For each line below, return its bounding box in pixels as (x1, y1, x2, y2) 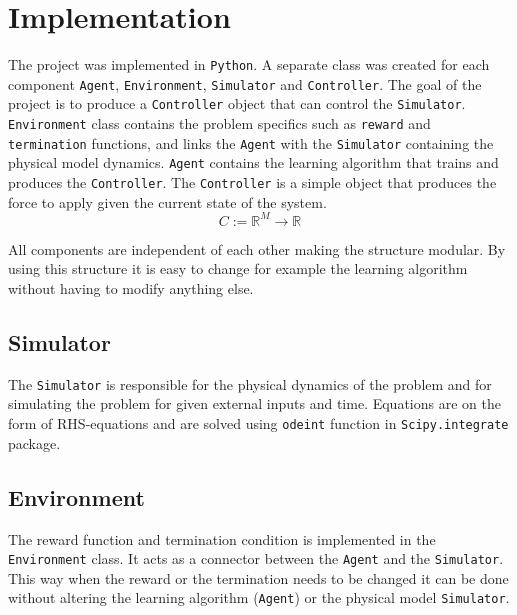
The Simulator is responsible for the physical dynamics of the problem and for (8, 373, 492, 394)
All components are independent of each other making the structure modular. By (8, 238, 506, 259)
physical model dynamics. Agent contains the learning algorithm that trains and (8, 152, 499, 173)
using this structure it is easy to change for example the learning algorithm (8, 258, 468, 279)
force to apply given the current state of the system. (8, 191, 327, 212)
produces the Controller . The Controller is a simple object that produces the (8, 172, 497, 193)
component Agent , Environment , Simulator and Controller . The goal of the (8, 73, 482, 94)
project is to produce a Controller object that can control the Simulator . (8, 93, 466, 114)
